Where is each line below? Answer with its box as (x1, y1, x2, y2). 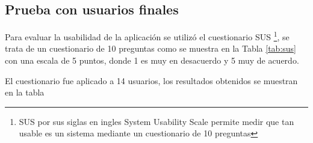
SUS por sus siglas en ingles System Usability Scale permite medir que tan (19, 115, 294, 127)
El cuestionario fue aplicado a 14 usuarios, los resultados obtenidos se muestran (5, 74, 298, 87)
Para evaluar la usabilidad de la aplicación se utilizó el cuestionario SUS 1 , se (5, 29, 290, 43)
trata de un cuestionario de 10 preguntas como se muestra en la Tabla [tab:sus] (5, 42, 296, 55)
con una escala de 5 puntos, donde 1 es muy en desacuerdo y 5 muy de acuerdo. (5, 54, 299, 67)
